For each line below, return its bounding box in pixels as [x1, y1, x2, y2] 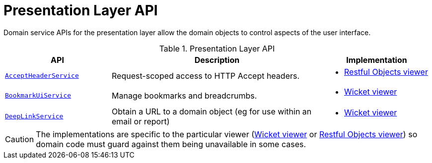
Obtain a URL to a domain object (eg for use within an [112, 106, 312, 116]
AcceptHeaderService [5, 72, 79, 80]
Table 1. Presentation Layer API [159, 43, 275, 54]
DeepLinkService [5, 112, 64, 120]
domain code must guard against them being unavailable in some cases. [36, 139, 306, 149]
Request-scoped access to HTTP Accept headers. [112, 70, 300, 81]
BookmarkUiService [5, 92, 72, 100]
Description [194, 54, 240, 65]
